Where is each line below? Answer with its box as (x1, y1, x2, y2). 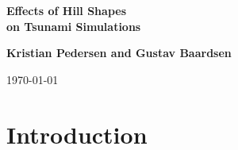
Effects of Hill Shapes (6, 2, 127, 18)
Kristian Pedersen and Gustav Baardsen (6, 44, 232, 61)
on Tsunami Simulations (6, 17, 141, 34)
